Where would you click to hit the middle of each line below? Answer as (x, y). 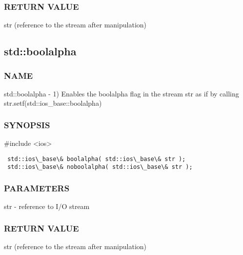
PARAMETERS (37, 188)
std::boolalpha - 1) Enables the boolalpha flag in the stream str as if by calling (121, 93)
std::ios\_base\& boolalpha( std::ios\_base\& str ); (97, 159)
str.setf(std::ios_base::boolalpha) (53, 103)
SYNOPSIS (27, 125)
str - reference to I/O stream (47, 206)
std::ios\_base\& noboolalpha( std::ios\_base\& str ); (100, 167)
